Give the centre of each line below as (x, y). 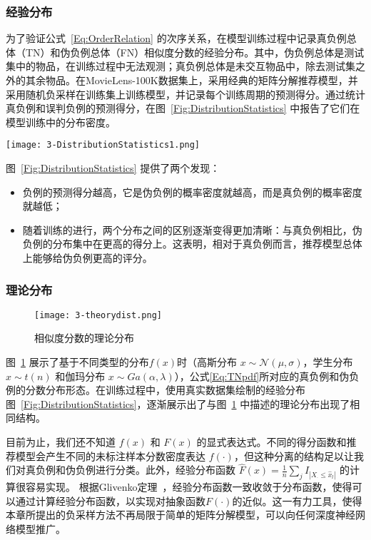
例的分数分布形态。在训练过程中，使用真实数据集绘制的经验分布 (156, 390)
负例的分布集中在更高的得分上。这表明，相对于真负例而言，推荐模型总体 (192, 244)
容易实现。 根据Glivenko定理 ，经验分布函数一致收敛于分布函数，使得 (189, 487)
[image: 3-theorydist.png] (98, 315)
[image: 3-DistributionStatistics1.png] (103, 145)
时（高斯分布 (207, 362)
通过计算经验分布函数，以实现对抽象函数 (110, 500)
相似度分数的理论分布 (84, 338)
